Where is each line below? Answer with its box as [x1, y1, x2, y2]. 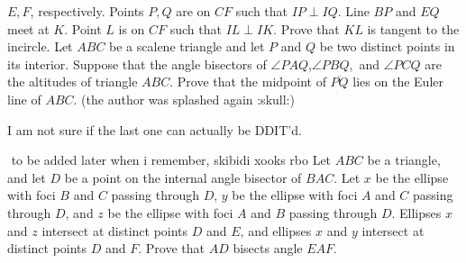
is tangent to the [367, 19, 460, 38]
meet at [7, 19, 50, 38]
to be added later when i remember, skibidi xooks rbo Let [11, 150, 332, 169]
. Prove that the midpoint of [169, 72, 326, 91]
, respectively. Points [30, 2, 144, 20]
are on [176, 2, 211, 20]
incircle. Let [7, 37, 73, 56]
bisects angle [233, 239, 303, 258]
